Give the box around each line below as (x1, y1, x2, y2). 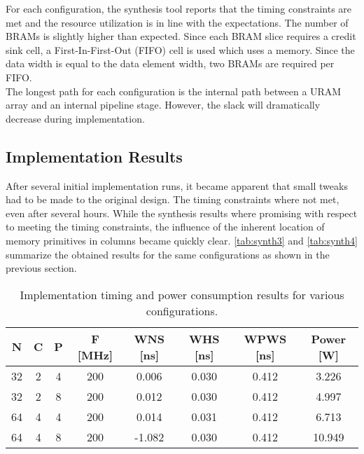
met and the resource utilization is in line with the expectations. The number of (6, 15, 349, 29)
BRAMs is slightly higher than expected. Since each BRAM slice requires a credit (6, 29, 356, 43)
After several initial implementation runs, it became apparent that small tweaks (6, 178, 348, 193)
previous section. (6, 261, 77, 275)
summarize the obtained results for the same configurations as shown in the (6, 247, 330, 261)
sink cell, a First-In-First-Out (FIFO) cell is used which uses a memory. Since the (6, 42, 355, 57)
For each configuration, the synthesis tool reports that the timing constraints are (6, 1, 352, 15)
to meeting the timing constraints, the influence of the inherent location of (6, 219, 325, 234)
